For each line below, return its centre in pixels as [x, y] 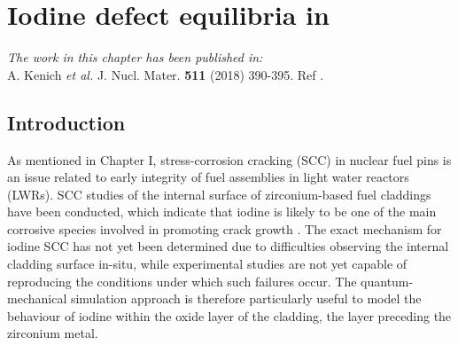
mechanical [37, 298]
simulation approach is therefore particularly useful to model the [246, 298]
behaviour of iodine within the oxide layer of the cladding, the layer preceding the [229, 315]
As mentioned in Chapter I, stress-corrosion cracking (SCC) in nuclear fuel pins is [229, 159]
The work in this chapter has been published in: [135, 57]
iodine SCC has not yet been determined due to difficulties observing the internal [228, 246]
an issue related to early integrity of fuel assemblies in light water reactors [208, 177]
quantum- [387, 281]
